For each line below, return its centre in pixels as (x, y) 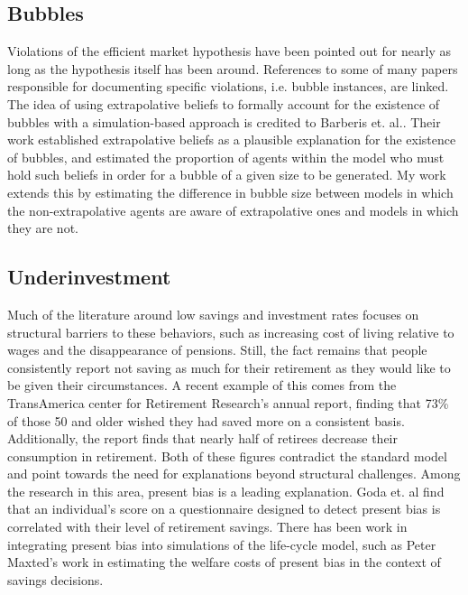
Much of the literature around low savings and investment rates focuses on (213, 314)
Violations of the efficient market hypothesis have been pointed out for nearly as (229, 51)
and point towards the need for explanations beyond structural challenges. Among (234, 474)
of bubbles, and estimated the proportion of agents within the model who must (226, 157)
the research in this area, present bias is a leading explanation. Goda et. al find (226, 491)
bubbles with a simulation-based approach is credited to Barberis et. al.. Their (224, 121)
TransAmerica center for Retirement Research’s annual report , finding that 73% (228, 402)
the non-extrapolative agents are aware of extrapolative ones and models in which (233, 210)
